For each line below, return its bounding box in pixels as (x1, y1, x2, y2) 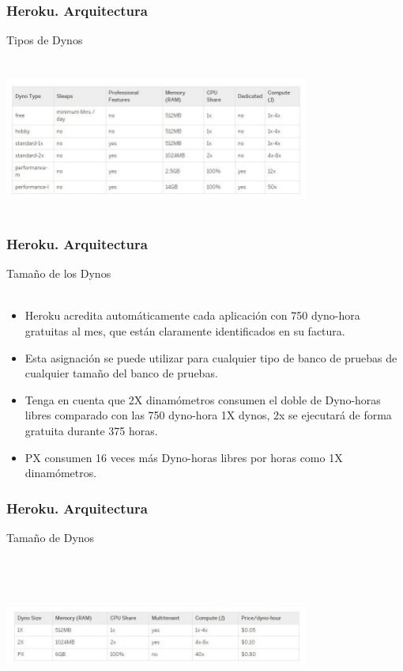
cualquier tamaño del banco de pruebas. (24, 365, 218, 381)
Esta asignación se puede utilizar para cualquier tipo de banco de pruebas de (24, 349, 397, 366)
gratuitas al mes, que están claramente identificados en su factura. (24, 322, 345, 339)
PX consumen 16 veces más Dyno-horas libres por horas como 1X (24, 449, 343, 465)
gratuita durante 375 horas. (24, 422, 158, 438)
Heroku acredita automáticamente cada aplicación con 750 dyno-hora (24, 307, 360, 324)
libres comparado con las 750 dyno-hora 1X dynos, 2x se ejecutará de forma (24, 407, 392, 423)
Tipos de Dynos (6, 32, 83, 48)
